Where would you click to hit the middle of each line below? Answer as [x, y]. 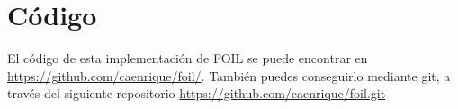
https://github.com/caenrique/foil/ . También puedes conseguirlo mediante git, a [229, 75]
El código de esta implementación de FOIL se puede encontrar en [188, 58]
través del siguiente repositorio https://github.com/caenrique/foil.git [197, 93]
